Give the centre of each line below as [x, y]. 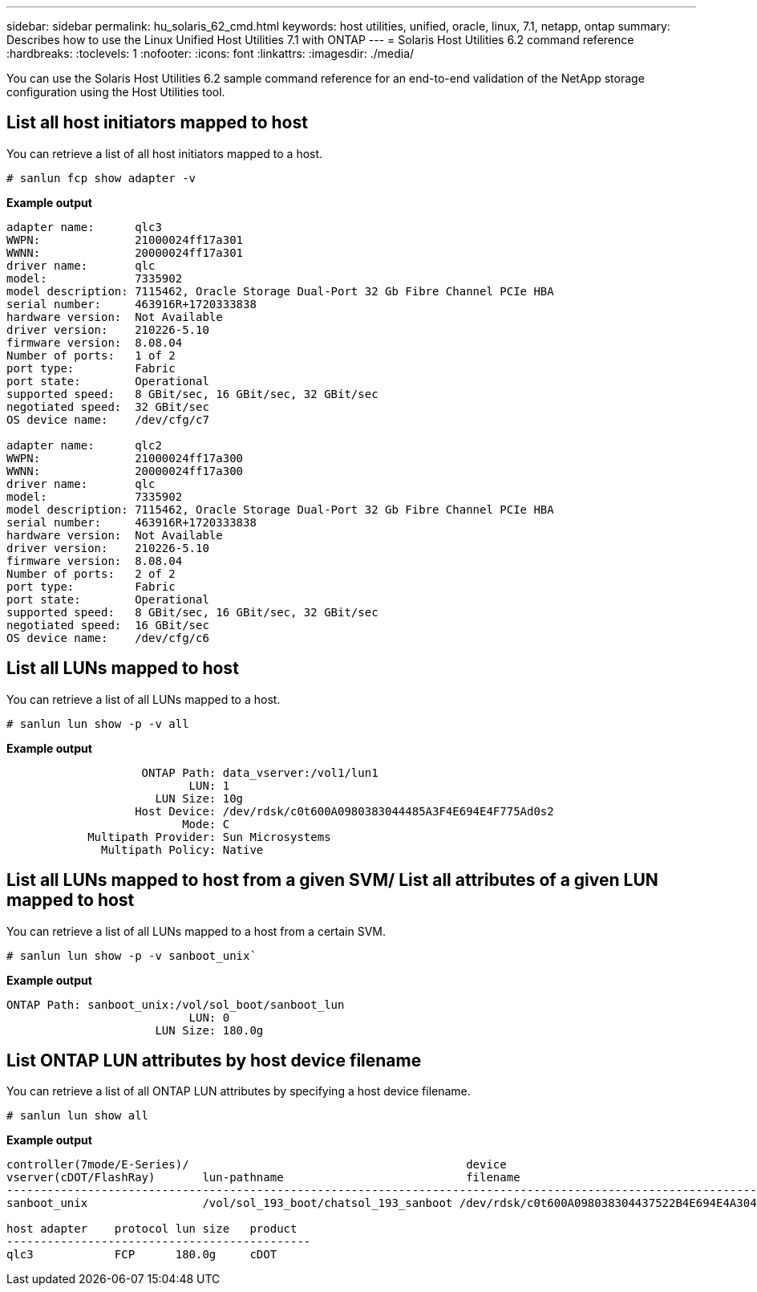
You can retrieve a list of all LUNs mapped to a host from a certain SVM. [196, 931]
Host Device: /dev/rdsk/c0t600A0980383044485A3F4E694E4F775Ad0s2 [344, 811]
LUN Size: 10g [199, 798]
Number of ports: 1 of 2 [91, 355]
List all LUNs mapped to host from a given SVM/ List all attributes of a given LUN [332, 880]
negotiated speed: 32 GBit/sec [108, 406]
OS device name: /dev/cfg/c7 [108, 419]
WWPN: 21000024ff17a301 [125, 240]
